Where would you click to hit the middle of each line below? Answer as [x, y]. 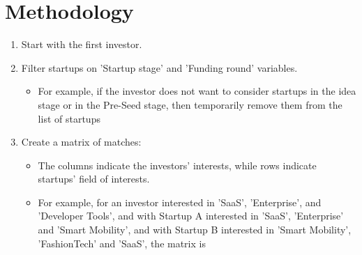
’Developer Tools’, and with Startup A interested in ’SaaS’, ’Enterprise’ [191, 216]
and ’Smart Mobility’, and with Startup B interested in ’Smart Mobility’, [195, 230]
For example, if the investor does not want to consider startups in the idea [197, 91]
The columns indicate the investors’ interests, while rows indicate [177, 165]
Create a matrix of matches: [81, 142]
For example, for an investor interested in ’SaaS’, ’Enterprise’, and [180, 202]
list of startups [69, 118]
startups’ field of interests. [94, 179]
